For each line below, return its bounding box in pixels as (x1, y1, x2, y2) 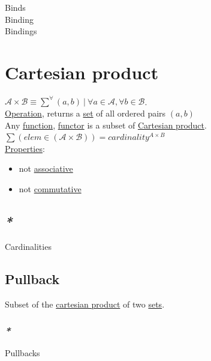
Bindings (5, 25, 37, 37)
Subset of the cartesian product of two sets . (5, 297, 165, 310)
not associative (19, 162, 73, 175)
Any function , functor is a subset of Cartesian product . (5, 118, 207, 131)
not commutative (19, 182, 82, 195)
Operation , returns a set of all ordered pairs (5, 107, 166, 119)
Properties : (5, 142, 45, 154)
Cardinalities (5, 240, 52, 252)
